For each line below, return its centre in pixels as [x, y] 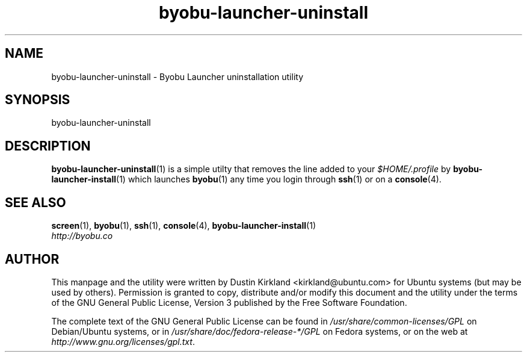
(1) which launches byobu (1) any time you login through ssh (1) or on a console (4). [279, 179]
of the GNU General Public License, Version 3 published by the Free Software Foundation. [229, 302]
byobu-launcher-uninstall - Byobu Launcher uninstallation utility [177, 76]
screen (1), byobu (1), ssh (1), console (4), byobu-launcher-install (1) [184, 226]
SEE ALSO [35, 202]
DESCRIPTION [48, 146]
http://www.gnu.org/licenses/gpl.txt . [123, 341]
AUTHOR [32, 259]
